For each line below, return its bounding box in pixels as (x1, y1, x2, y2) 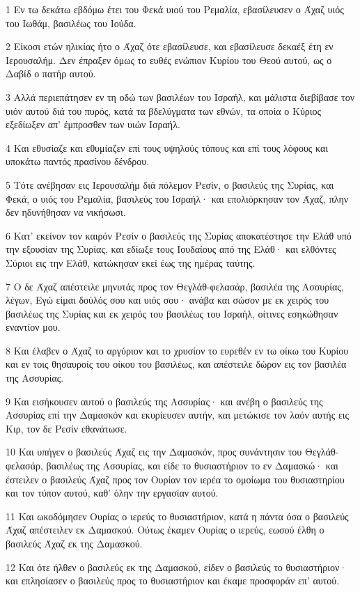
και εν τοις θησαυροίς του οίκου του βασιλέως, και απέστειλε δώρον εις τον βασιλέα (6, 357, 347, 371)
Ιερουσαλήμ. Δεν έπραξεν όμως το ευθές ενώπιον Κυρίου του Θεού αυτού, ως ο (6, 52, 332, 67)
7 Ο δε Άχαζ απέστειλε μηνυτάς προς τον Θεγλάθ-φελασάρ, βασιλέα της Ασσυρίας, (6, 279, 344, 293)
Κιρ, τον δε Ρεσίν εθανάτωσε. (6, 421, 127, 435)
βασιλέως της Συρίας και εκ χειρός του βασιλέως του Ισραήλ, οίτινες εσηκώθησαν (6, 306, 338, 320)
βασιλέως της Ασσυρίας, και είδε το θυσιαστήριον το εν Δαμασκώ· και (46, 458, 338, 473)
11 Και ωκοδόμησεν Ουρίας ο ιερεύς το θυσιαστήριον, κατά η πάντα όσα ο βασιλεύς (6, 508, 349, 523)
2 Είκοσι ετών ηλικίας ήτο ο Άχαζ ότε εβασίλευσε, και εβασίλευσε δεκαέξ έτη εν (6, 39, 334, 54)
